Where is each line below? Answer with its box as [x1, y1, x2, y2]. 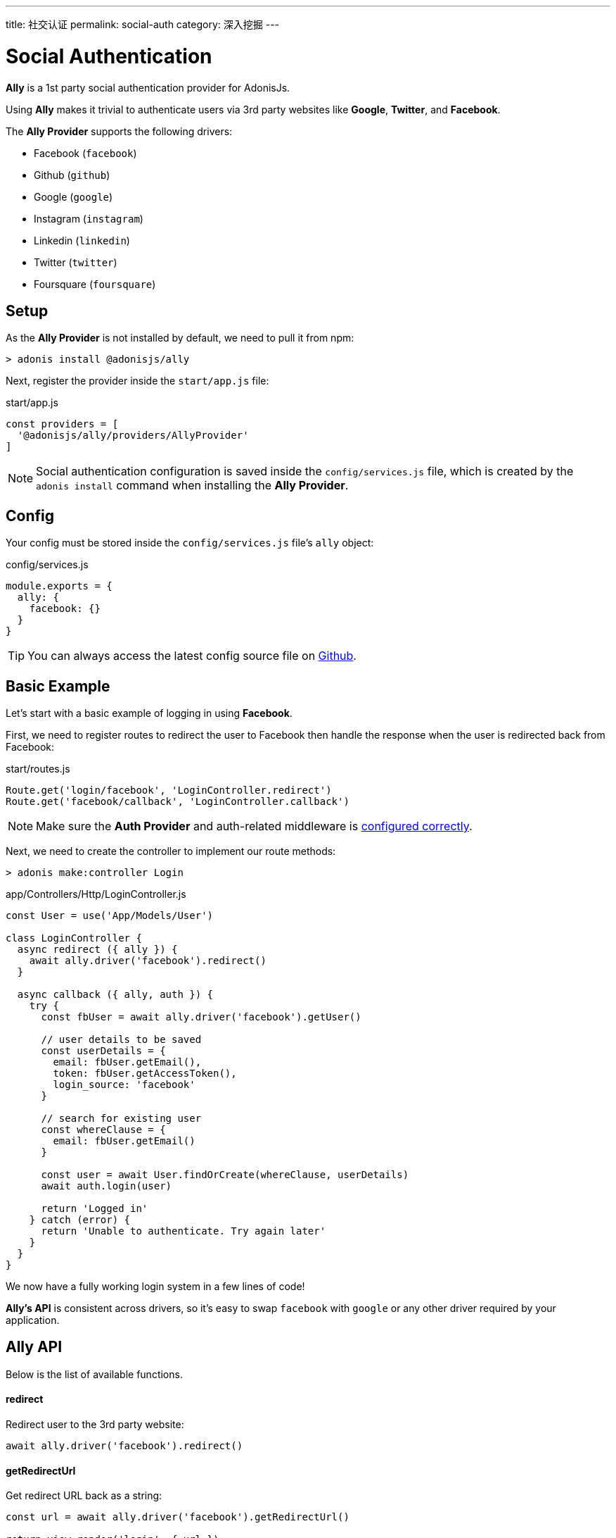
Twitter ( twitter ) [34, 256, 117, 268]
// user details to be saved [41, 1034, 202, 1046]
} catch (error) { [29, 1214, 131, 1226]
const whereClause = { [41, 1124, 166, 1136]
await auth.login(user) [41, 1180, 172, 1192]
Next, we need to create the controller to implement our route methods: [6, 845, 336, 858]
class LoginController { [6, 932, 142, 944]
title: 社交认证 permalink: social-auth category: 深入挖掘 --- [6, 18, 280, 30]
